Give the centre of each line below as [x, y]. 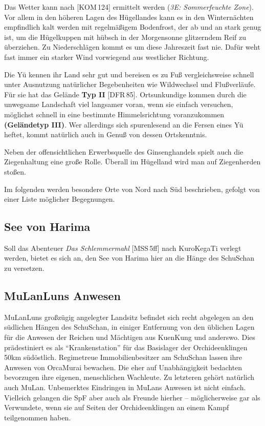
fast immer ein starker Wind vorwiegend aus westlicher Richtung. [107, 57]
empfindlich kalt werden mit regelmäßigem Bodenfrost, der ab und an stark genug [133, 27]
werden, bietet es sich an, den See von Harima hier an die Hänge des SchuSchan [129, 258]
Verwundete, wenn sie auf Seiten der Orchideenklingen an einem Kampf [117, 407]
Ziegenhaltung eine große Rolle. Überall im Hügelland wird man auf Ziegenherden [132, 162]
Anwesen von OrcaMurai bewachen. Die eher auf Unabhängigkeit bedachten [123, 367]
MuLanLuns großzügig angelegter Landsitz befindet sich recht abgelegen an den [129, 317]
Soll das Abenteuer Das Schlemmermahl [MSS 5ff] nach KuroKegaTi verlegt [123, 248]
